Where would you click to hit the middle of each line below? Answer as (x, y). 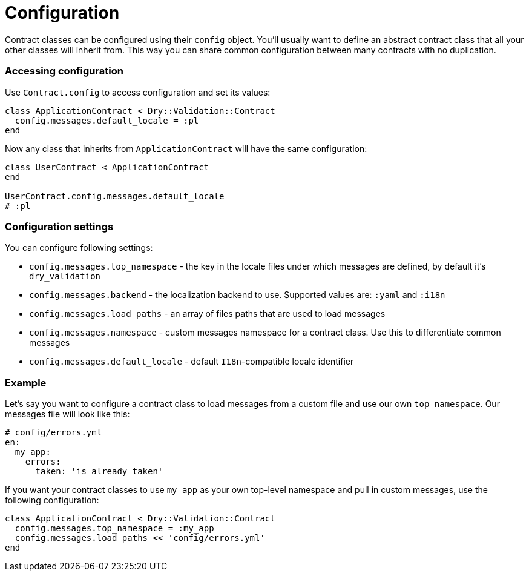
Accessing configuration (64, 71)
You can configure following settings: (79, 248)
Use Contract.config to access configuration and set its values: (138, 92)
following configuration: (52, 500)
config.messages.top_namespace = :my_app (114, 528)
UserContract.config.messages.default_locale (115, 196)
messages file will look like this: (67, 414)
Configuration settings (59, 226)
